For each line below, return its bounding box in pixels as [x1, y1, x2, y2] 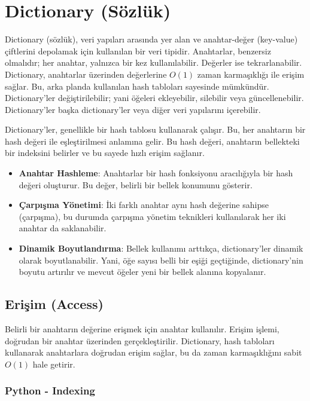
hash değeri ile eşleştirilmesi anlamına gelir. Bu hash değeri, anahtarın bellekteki [5, 134, 300, 147]
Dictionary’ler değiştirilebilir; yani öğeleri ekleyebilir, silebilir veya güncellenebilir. [5, 91, 304, 104]
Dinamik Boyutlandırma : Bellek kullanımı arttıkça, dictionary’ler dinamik [19, 242, 303, 255]
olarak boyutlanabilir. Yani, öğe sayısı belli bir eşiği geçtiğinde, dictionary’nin [19, 253, 303, 266]
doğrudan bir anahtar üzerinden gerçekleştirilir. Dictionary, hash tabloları [5, 334, 275, 347]
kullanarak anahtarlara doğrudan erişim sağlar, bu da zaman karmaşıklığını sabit [5, 346, 302, 359]
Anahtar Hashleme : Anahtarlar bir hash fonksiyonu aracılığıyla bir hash [19, 167, 293, 179]
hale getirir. [32, 357, 75, 370]
